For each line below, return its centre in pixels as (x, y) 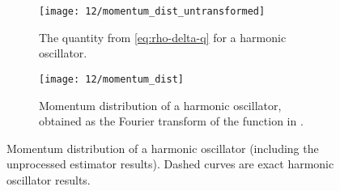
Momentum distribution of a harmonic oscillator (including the (163, 148)
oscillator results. (49, 179)
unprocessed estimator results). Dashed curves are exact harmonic (170, 164)
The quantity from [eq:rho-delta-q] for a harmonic (163, 37)
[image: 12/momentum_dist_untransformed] (152, 11)
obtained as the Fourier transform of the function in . (171, 121)
